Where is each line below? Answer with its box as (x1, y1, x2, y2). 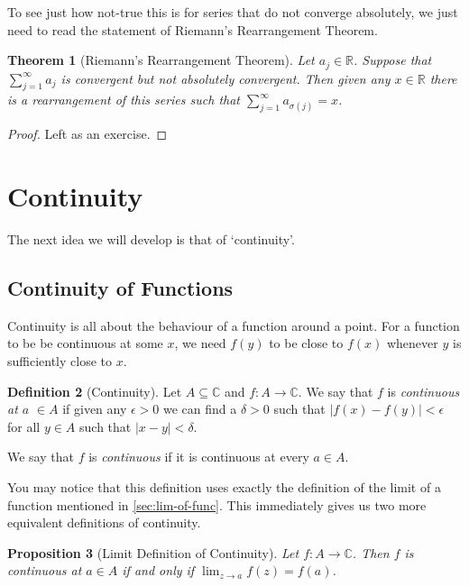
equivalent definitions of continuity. (7, 513, 201, 532)
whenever (386, 334, 438, 353)
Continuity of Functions (7, 273, 234, 301)
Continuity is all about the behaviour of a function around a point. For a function (7, 316, 460, 334)
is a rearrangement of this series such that (7, 90, 241, 109)
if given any (62, 399, 127, 418)
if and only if (122, 561, 195, 580)
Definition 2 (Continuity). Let (7, 381, 182, 400)
